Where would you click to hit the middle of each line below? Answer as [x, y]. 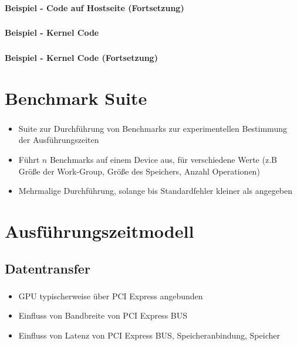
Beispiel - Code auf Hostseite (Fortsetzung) [95, 7]
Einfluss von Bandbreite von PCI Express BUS [103, 315]
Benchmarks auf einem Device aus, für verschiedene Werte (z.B [163, 160]
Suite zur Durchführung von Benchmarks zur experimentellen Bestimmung [153, 128]
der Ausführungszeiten [59, 140]
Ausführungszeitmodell [99, 231]
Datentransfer [48, 268]
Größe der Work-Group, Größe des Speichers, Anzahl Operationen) [139, 171]
